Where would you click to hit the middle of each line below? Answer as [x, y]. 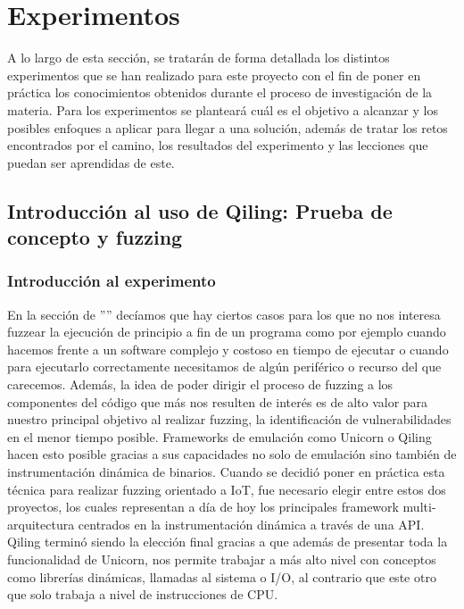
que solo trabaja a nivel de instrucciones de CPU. [143, 594]
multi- [419, 507]
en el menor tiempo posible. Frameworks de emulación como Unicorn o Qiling [220, 436]
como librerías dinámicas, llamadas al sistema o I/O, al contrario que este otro [222, 576]
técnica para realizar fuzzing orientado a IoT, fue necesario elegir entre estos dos [227, 489]
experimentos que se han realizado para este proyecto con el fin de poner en [214, 75]
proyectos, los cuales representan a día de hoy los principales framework [203, 507]
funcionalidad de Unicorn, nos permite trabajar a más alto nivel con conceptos [222, 559]
